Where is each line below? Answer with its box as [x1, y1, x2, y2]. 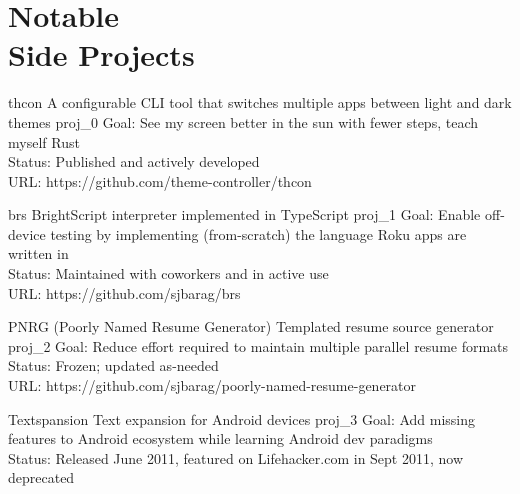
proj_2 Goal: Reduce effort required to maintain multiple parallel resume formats [8, 335, 509, 356]
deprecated [8, 467, 75, 488]
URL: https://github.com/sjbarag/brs [8, 282, 241, 303]
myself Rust [8, 131, 80, 152]
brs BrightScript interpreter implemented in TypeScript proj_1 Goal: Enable [8, 204, 481, 225]
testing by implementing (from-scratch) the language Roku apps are [50, 223, 467, 244]
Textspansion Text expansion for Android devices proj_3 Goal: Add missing [8, 408, 476, 429]
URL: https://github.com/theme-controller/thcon [8, 170, 312, 191]
